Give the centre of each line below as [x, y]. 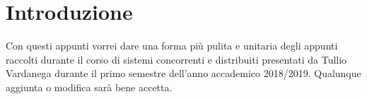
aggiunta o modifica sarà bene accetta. [89, 87]
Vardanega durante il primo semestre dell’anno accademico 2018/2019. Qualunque [183, 73]
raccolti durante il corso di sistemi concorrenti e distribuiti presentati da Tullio [176, 59]
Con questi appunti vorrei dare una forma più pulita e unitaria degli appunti [172, 46]
